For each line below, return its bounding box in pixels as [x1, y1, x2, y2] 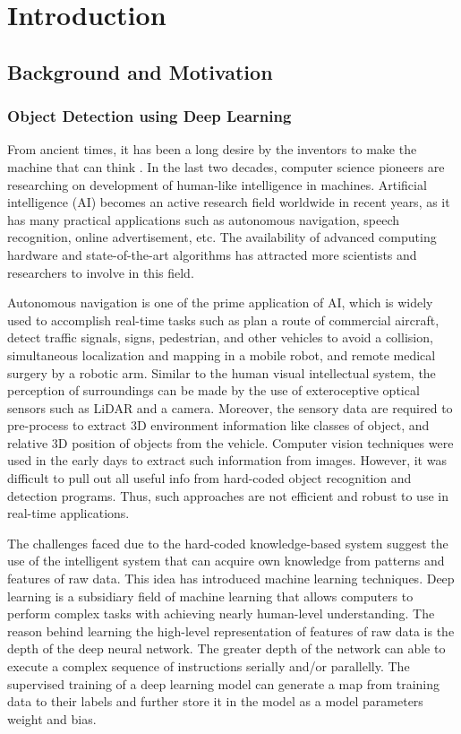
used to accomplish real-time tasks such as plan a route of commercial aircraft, [7, 310, 440, 329]
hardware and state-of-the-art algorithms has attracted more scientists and [7, 245, 417, 263]
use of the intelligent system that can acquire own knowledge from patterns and [7, 551, 445, 570]
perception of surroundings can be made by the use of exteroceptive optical [7, 381, 420, 400]
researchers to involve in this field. [7, 263, 194, 281]
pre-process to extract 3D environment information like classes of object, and [7, 416, 430, 435]
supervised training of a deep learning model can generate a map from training [7, 674, 440, 693]
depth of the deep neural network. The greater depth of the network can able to [7, 639, 446, 658]
